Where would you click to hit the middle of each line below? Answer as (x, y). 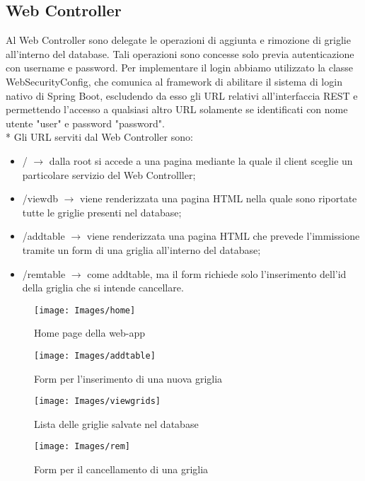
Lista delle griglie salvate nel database (116, 423)
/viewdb (40, 198)
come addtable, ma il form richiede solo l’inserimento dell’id (217, 273)
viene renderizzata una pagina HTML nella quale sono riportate (219, 198)
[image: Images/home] (85, 310)
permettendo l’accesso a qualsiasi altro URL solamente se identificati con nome (177, 109)
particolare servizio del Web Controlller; (109, 174)
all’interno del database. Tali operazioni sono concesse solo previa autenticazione (180, 53)
